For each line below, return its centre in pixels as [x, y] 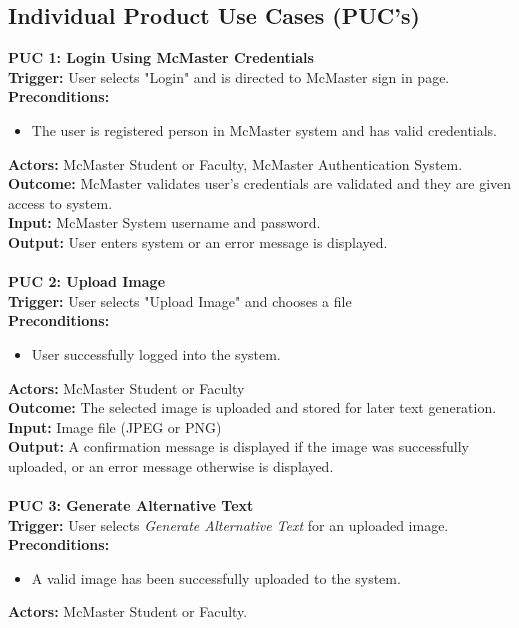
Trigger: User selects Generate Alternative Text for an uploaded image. [228, 524]
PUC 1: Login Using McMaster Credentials [161, 57]
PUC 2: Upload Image [87, 281]
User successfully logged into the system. [156, 353]
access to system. [60, 202]
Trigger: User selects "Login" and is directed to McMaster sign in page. [229, 76]
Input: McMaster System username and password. [164, 222]
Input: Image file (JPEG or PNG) [115, 426]
